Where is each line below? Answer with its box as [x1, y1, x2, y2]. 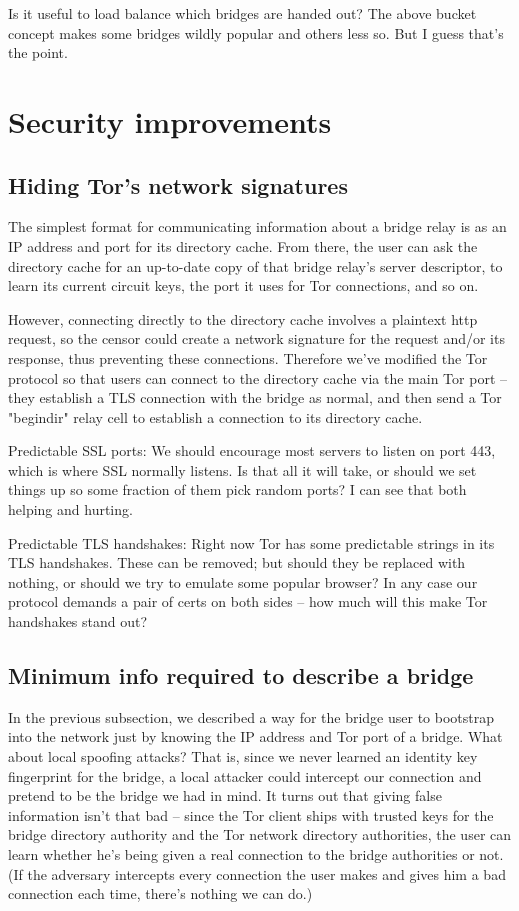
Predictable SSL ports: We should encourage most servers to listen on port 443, [8, 440, 496, 461]
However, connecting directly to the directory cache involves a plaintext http [8, 308, 478, 329]
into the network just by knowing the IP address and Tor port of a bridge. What [8, 726, 503, 747]
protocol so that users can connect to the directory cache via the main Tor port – [8, 367, 507, 388]
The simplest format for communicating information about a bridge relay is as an [8, 216, 507, 237]
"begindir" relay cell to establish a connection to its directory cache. [8, 406, 423, 427]
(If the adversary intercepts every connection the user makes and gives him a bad [8, 863, 506, 884]
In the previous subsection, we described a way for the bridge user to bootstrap [8, 706, 495, 727]
